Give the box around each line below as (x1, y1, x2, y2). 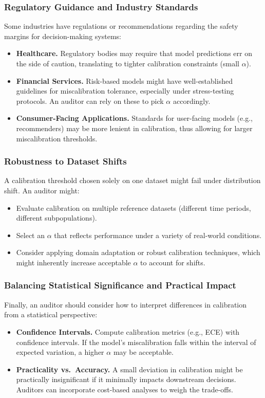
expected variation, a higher (16, 347, 104, 357)
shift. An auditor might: (4, 185, 80, 195)
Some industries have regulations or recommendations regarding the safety (4, 21, 238, 31)
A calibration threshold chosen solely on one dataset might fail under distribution (4, 175, 261, 186)
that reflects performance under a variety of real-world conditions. (54, 229, 262, 240)
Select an (16, 229, 45, 240)
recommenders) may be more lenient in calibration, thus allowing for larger (16, 122, 253, 133)
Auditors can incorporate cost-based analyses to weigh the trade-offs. (16, 384, 233, 394)
